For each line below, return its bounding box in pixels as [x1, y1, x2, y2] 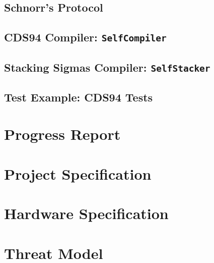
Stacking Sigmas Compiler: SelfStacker [4, 59, 210, 75]
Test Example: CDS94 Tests [4, 89, 153, 104]
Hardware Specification [4, 203, 169, 224]
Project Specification [4, 163, 152, 184]
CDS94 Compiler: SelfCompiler [4, 29, 167, 45]
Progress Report [4, 124, 121, 144]
